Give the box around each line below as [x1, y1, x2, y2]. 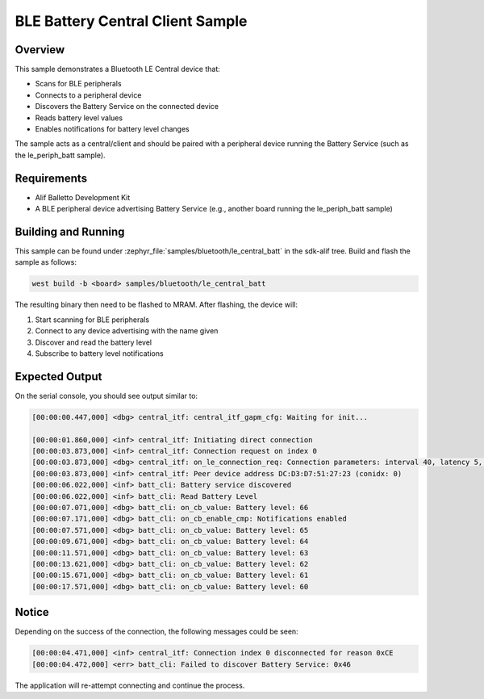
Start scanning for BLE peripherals [35, 315, 149, 324]
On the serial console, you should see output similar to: [15, 391, 198, 400]
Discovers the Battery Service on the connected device [35, 102, 219, 111]
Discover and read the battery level [35, 337, 152, 347]
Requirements [15, 171, 88, 185]
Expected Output [15, 370, 102, 383]
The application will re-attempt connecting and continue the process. [15, 680, 245, 690]
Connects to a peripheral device [35, 90, 142, 100]
